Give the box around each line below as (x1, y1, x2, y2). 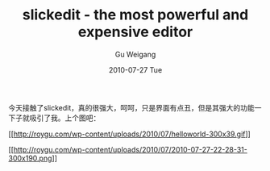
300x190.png (8, 153, 52, 163)
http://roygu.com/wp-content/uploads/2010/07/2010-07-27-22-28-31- (13, 144, 247, 154)
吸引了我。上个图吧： (29, 113, 101, 123)
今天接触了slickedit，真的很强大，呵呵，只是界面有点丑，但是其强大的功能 (8, 102, 255, 112)
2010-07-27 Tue (108, 65, 163, 74)
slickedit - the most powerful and (22, 6, 249, 24)
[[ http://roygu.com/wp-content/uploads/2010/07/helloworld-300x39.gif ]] (8, 129, 251, 139)
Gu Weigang (114, 49, 156, 59)
